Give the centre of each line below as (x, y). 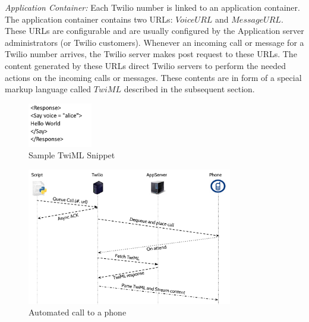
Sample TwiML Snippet (72, 155)
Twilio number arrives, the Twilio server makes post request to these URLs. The (151, 54)
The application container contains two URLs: (89, 19)
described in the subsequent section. (189, 89)
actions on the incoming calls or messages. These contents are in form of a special (153, 77)
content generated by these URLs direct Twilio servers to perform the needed (145, 65)
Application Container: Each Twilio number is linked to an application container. (152, 7)
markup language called (48, 89)
